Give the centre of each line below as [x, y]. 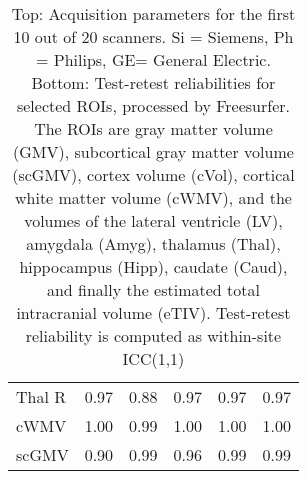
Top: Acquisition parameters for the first [153, 13]
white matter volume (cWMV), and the [153, 197]
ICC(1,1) [153, 358]
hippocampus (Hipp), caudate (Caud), [153, 266]
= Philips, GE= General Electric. [153, 59]
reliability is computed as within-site [153, 335]
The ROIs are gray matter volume [153, 128]
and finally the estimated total [153, 289]
